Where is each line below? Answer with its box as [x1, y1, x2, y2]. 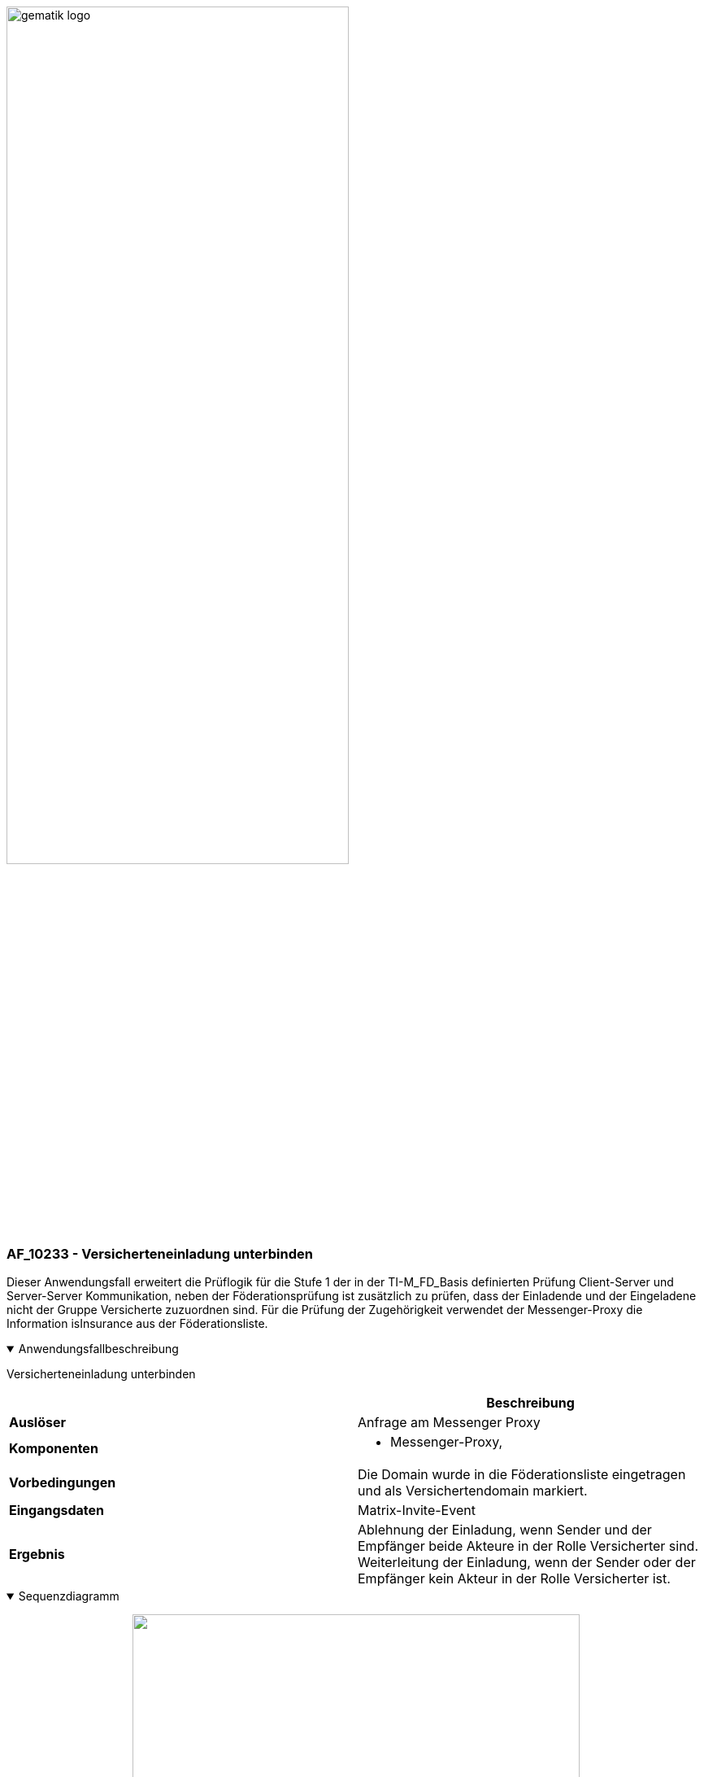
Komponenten [9, 1440, 98, 1457]
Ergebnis [9, 1546, 65, 1563]
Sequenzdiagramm [18, 1589, 120, 1604]
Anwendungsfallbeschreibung [18, 1342, 179, 1356]
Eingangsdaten [9, 1502, 105, 1519]
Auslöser [9, 1414, 67, 1431]
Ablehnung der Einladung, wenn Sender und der [358, 1522, 652, 1539]
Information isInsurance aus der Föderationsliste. [7, 1316, 268, 1331]
